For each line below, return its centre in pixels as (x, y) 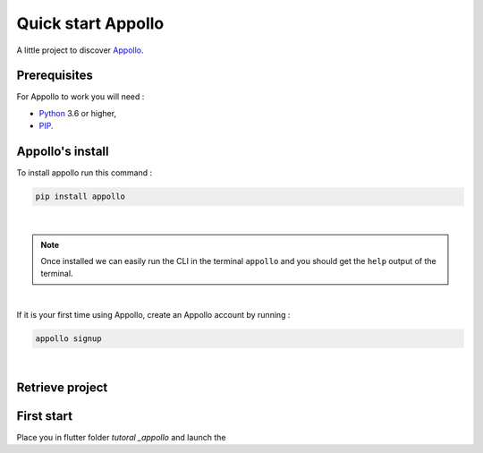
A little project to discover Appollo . (80, 50)
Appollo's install (63, 152)
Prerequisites (55, 76)
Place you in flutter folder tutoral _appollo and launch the (121, 437)
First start (45, 416)
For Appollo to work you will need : (80, 97)
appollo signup (68, 339)
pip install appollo (80, 197)
